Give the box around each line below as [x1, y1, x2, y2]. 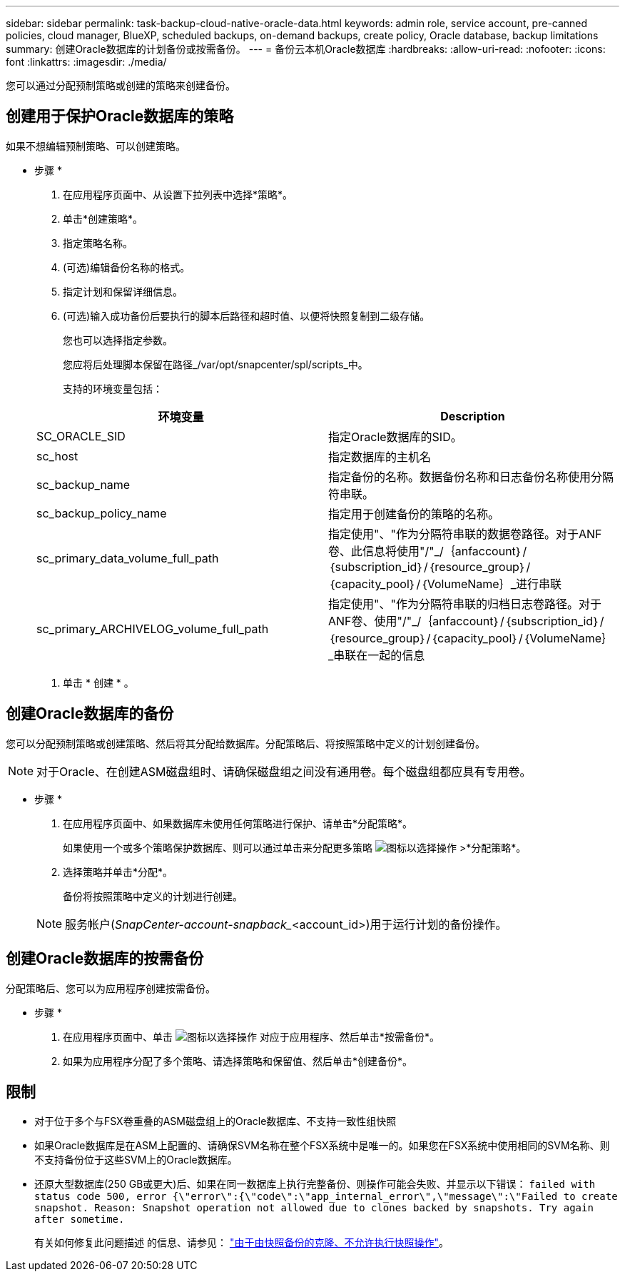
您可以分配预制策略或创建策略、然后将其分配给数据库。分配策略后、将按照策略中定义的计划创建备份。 [6, 737, 485, 749]
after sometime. [34, 1213, 125, 1226]
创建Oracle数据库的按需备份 [6, 949, 204, 968]
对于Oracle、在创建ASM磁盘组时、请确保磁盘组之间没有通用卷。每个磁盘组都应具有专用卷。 [36, 764, 532, 779]
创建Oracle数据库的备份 [6, 705, 174, 723]
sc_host [36, 448, 78, 463]
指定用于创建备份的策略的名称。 [328, 506, 500, 521]
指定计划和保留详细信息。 [63, 285, 183, 298]
